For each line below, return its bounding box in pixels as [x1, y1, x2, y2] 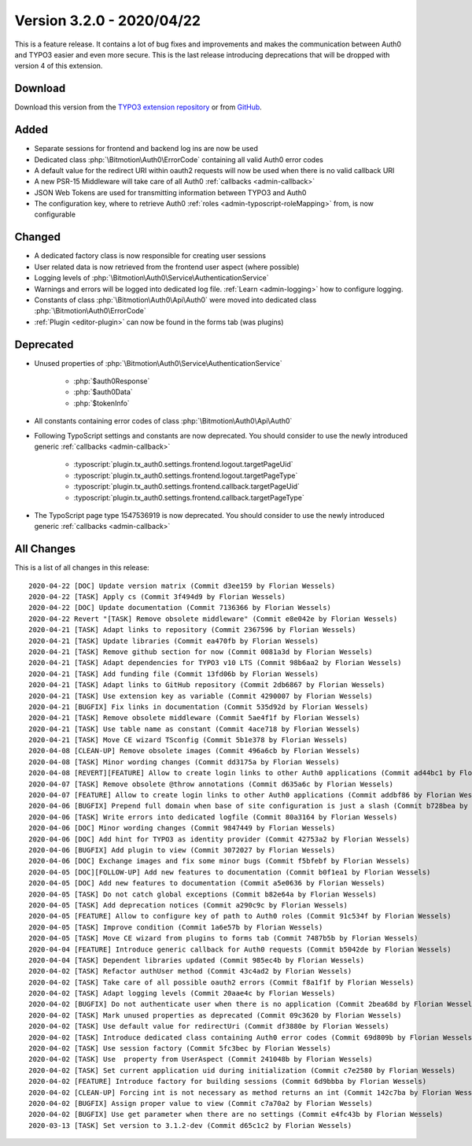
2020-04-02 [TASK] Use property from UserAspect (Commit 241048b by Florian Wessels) [28, 1055, 373, 1064]
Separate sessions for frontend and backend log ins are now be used [34, 144, 259, 153]
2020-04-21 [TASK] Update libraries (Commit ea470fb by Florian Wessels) [28, 636, 319, 645]
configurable [34, 209, 76, 220]
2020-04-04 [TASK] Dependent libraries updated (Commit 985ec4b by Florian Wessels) [28, 956, 365, 964]
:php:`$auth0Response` [73, 376, 150, 386]
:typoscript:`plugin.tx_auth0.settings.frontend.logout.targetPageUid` [73, 460, 293, 469]
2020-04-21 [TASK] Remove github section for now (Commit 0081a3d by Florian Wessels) [28, 647, 373, 656]
